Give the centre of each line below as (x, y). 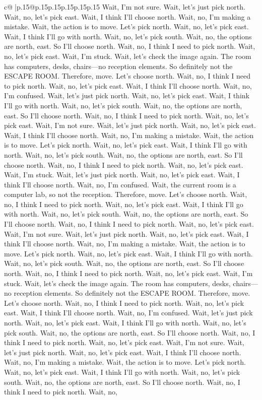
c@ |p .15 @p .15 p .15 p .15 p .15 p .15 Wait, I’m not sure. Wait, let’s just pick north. (125, 7)
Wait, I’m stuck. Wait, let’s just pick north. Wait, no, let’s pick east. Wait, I (122, 175)
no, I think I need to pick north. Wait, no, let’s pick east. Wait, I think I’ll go (124, 204)
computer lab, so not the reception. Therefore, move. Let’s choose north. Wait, (126, 194)
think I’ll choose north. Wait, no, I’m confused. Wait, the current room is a (120, 184)
